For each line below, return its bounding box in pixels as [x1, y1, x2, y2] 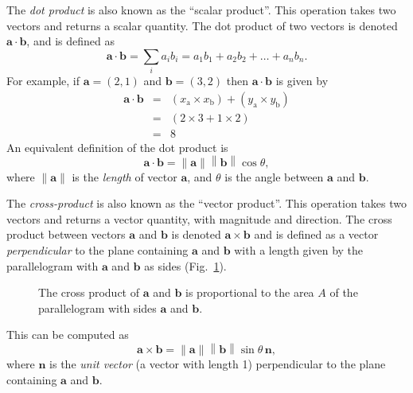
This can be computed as [6, 326, 129, 343]
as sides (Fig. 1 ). [144, 257, 227, 274]
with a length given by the [234, 242, 364, 259]
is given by [275, 72, 329, 89]
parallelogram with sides [38, 299, 157, 316]
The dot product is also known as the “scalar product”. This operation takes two [6, 2, 396, 18]
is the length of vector [72, 168, 177, 185]
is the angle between [224, 168, 324, 185]
